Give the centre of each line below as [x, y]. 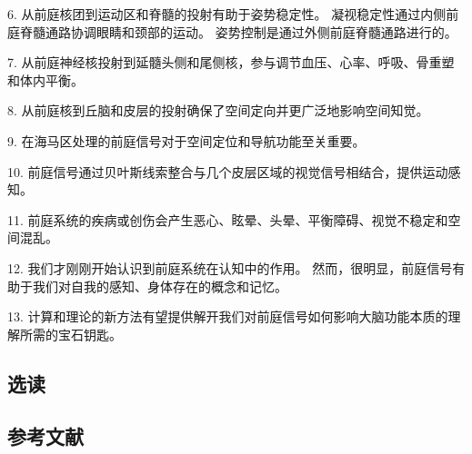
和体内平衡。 [45, 79]
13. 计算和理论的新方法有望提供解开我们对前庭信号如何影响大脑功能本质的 [228, 316]
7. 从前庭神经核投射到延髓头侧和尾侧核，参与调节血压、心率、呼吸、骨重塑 [231, 62]
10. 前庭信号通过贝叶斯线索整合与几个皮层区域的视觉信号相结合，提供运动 [228, 171]
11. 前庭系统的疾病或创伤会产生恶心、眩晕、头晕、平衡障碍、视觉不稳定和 [228, 219]
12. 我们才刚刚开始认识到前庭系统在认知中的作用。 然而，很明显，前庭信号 [230, 267]
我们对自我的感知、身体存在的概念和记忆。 [160, 286]
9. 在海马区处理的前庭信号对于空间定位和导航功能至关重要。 [186, 140]
